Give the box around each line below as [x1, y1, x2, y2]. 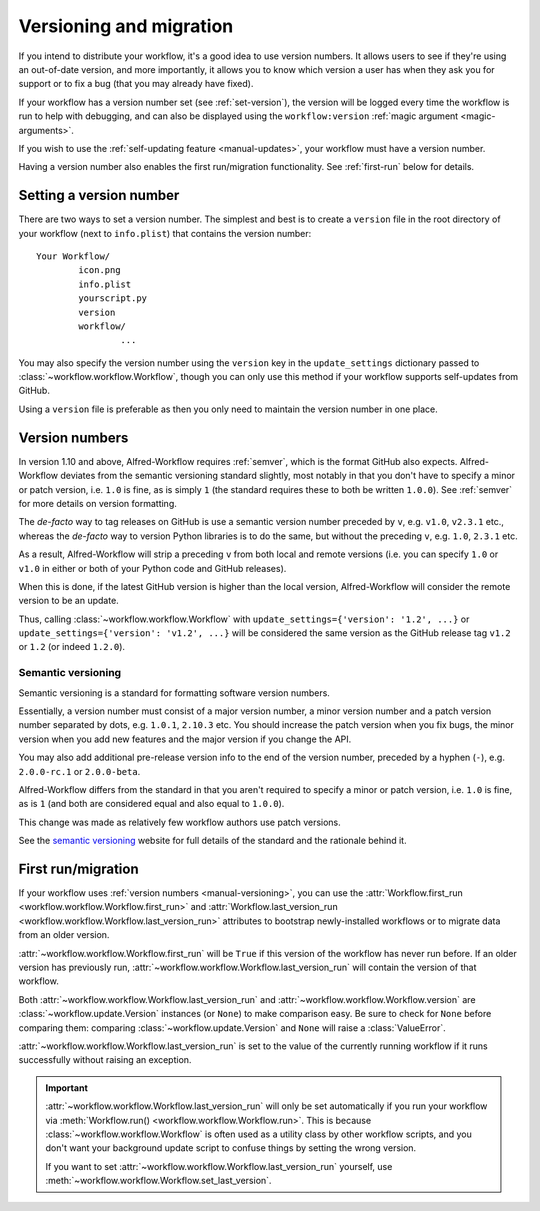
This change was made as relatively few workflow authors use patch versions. [18, 816, 342, 828]
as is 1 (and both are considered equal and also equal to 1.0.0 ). [18, 798, 285, 810]
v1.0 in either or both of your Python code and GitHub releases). [18, 562, 287, 574]
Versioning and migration [18, 15, 234, 37]
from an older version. [18, 929, 110, 941]
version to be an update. [18, 595, 119, 607]
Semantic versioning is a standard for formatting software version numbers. [18, 686, 330, 699]
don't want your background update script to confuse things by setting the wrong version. [45, 1142, 417, 1154]
